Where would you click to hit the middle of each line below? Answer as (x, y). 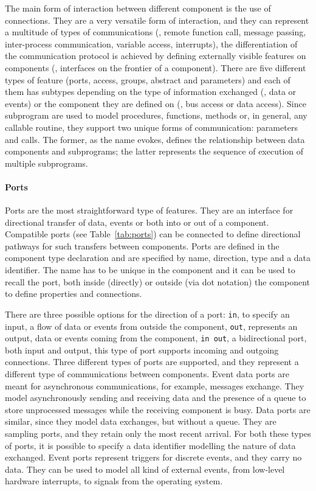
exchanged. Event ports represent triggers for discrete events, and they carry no (153, 457)
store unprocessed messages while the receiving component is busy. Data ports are (158, 409)
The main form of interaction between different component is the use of (138, 8)
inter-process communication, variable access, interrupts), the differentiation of (151, 44)
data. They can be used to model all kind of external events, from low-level (145, 469)
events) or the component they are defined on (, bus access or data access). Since (156, 103)
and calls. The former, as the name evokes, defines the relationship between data (155, 139)
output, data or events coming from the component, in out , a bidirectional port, (156, 338)
